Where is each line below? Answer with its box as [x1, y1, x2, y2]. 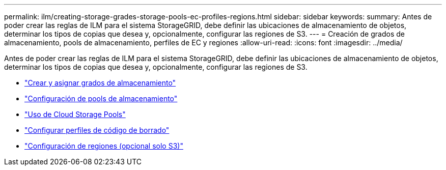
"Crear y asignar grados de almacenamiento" [24, 78, 176, 87]
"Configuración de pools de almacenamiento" [24, 94, 178, 103]
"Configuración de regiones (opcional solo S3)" [24, 141, 183, 150]
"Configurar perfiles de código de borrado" [24, 126, 170, 134]
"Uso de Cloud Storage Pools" [24, 110, 126, 119]
